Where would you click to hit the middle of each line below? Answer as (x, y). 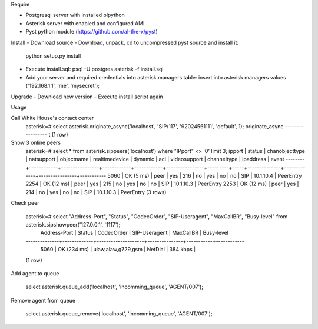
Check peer (25, 203)
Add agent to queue (35, 273)
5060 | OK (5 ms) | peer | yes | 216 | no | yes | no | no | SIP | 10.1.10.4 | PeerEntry (205, 176)
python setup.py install (53, 55)
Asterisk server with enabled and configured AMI (85, 23)
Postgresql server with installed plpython (75, 15)
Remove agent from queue (43, 300)
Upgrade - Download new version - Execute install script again (87, 97)
